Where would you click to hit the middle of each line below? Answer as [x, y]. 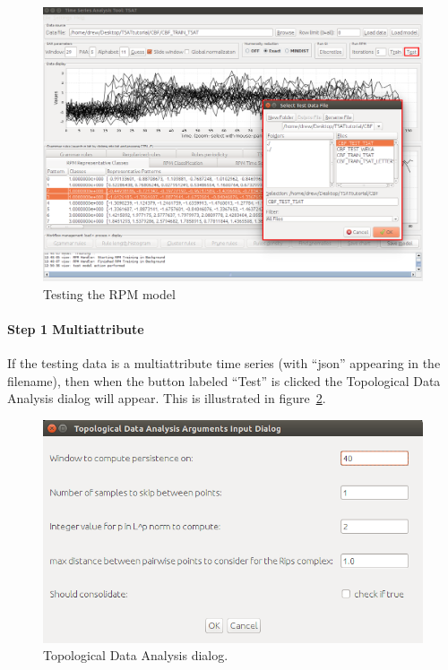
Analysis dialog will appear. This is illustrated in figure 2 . [167, 398]
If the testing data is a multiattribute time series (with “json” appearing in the [224, 362]
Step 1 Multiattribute [76, 328]
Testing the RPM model [109, 293]
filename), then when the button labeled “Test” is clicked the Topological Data [224, 380]
